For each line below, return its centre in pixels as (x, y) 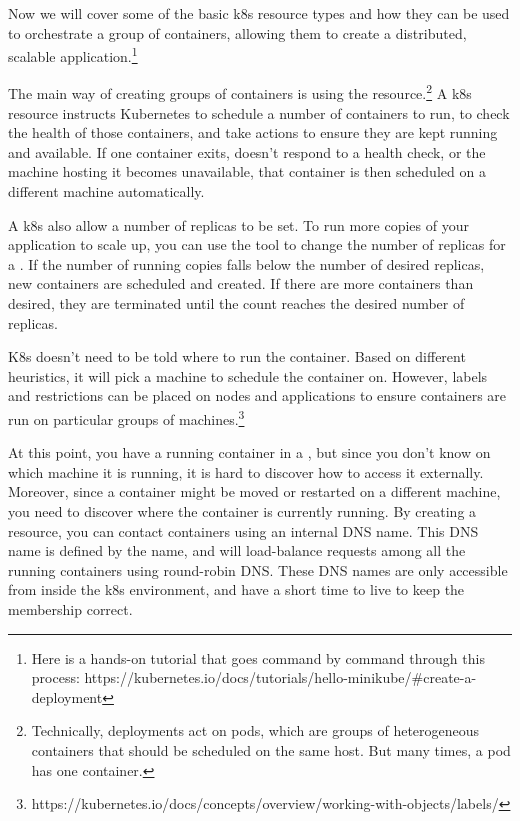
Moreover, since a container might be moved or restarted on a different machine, (254, 491)
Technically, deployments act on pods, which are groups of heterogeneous (255, 730)
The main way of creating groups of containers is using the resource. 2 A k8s (240, 92)
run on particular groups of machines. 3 (126, 417)
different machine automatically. (106, 191)
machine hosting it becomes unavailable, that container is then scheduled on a (247, 171)
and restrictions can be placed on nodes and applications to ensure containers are (257, 395)
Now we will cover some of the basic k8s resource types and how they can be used (259, 13)
